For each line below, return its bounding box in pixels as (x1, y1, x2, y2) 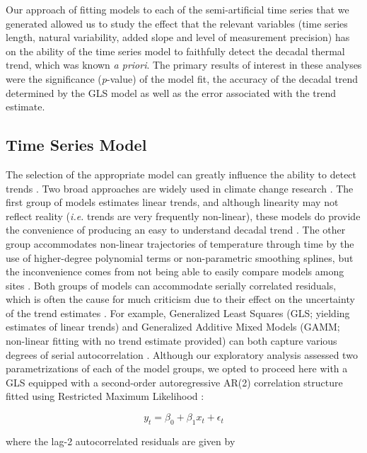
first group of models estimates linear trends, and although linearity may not (6, 195, 339, 210)
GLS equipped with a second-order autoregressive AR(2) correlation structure (6, 374, 343, 389)
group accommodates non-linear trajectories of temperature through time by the (6, 236, 354, 251)
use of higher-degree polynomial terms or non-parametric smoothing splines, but (6, 250, 354, 265)
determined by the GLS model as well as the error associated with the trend (6, 85, 337, 100)
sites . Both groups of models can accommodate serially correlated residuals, (6, 277, 337, 292)
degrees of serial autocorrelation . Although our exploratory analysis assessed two (6, 347, 358, 362)
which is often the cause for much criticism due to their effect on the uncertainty (6, 292, 355, 306)
